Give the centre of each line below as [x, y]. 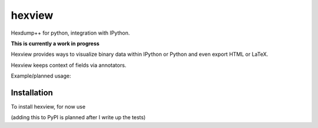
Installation [32, 92]
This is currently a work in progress [55, 43]
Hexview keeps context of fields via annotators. [69, 65]
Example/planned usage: [41, 76]
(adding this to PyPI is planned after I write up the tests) [78, 117]
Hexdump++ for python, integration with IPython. [70, 33]
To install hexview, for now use [48, 107]
